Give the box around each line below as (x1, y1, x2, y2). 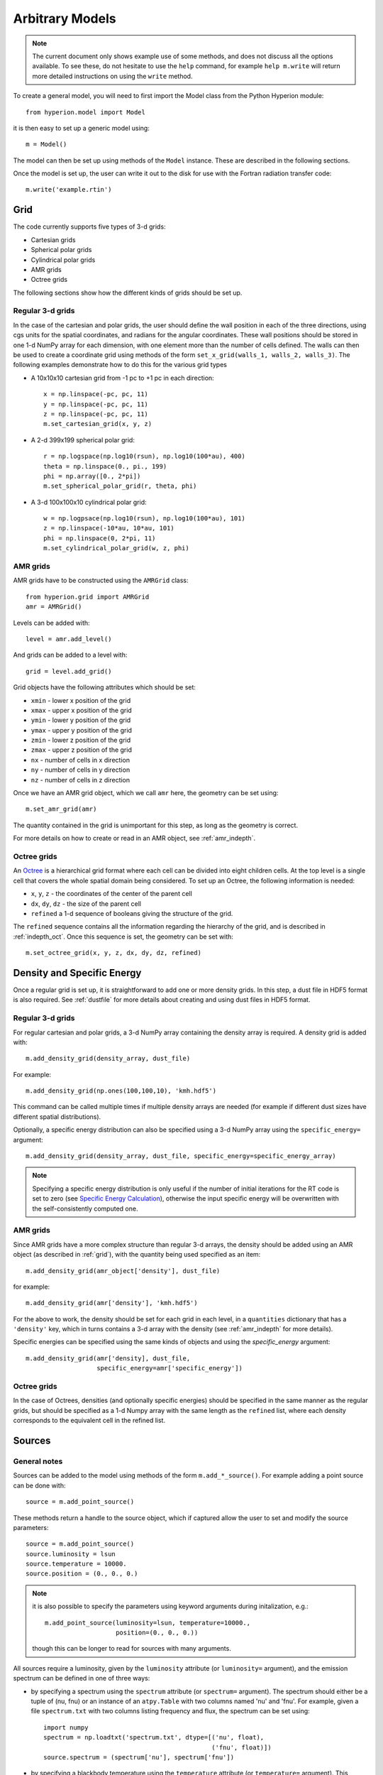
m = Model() (26, 141, 67, 148)
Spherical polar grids (30, 246, 92, 254)
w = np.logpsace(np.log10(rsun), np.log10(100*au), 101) (43, 515, 246, 523)
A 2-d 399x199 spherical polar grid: (30, 435, 135, 444)
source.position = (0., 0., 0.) (26, 1570, 138, 1578)
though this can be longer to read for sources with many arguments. (32, 1644, 232, 1653)
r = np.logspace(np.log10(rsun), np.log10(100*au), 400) (43, 452, 246, 461)
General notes (13, 1456, 63, 1466)
